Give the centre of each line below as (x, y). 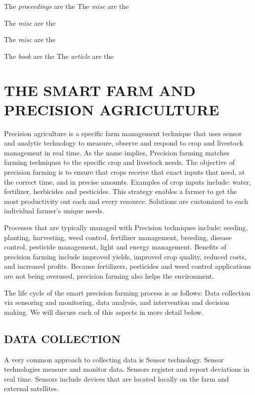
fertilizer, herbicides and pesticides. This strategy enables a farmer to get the (121, 191)
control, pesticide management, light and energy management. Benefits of (115, 247)
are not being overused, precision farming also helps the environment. (109, 276)
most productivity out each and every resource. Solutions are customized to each (126, 201)
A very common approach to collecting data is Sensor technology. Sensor (114, 359)
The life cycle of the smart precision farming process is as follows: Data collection (127, 292)
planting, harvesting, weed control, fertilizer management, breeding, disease (118, 237)
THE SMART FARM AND (100, 90)
